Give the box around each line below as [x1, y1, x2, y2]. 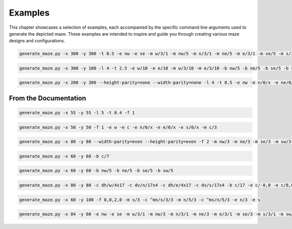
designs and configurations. [9, 38, 65, 44]
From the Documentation [9, 94, 86, 102]
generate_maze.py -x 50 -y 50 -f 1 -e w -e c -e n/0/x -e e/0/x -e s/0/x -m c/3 [19, 124, 217, 130]
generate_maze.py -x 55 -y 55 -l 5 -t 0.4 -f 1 [19, 110, 135, 115]
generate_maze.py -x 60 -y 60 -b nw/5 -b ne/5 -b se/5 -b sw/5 [19, 168, 174, 173]
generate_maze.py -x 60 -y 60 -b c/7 [19, 153, 109, 159]
